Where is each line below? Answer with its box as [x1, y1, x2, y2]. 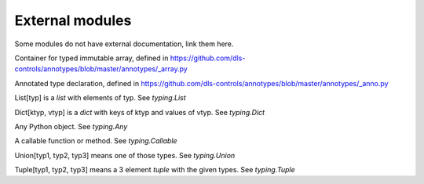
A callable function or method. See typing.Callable [14, 136, 177, 146]
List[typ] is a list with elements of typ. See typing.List [14, 93, 186, 103]
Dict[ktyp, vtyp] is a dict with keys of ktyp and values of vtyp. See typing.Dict [14, 107, 265, 117]
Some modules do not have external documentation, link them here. [14, 39, 234, 49]
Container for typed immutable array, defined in [14, 53, 169, 63]
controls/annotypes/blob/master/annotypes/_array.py [14, 64, 188, 74]
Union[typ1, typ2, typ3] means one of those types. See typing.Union [14, 150, 236, 160]
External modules [14, 12, 132, 29]
